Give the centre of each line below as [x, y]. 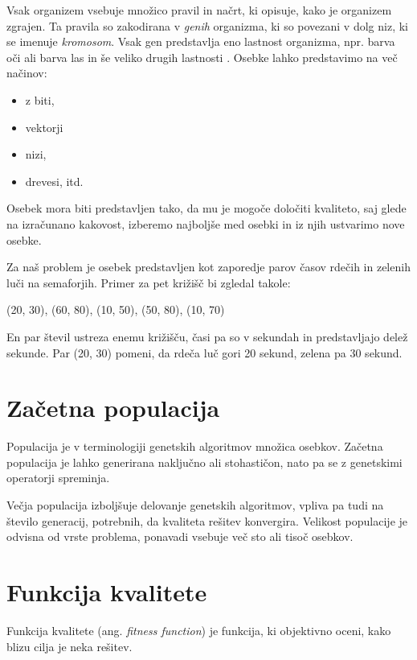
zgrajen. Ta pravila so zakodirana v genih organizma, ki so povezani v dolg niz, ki [207, 25]
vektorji [44, 127]
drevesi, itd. [54, 181]
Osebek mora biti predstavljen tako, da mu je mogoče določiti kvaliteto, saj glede [206, 208]
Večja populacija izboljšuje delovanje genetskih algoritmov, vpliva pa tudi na [195, 505]
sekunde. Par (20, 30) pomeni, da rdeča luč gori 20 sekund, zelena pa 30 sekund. [204, 352]
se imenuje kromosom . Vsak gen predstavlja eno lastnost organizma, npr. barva [201, 41]
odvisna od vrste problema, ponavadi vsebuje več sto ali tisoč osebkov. [180, 536]
